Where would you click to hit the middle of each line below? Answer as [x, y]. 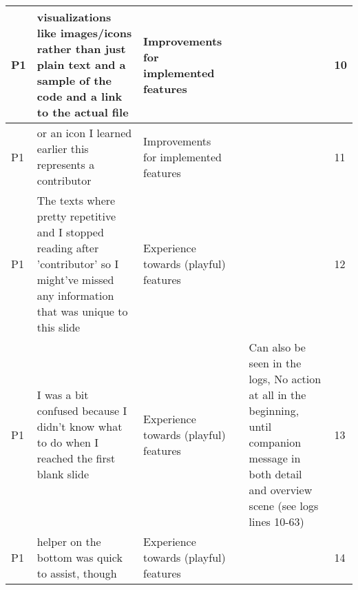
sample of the [74, 80]
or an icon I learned [84, 133]
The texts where [76, 200]
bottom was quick [80, 557]
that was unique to [82, 311]
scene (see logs [284, 506]
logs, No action [285, 379]
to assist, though [77, 573]
